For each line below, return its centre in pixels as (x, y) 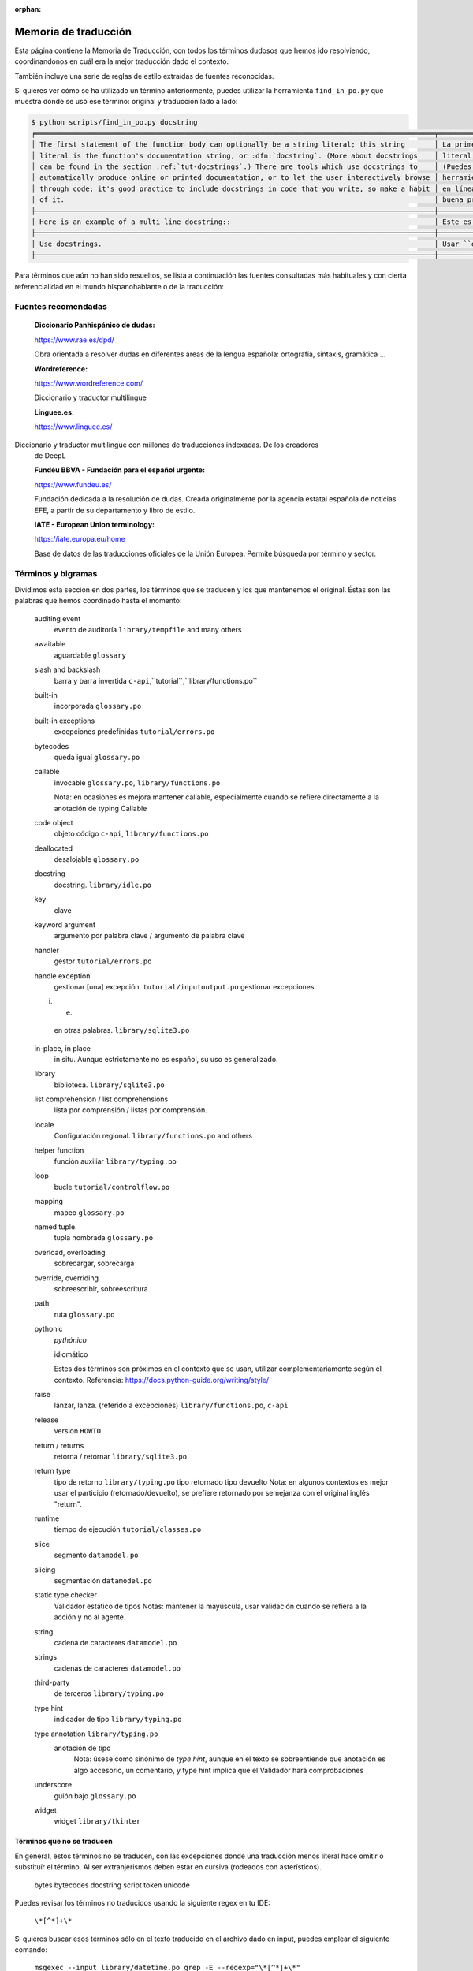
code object (54, 822)
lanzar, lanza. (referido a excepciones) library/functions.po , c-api (171, 1405)
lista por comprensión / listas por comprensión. (131, 1110)
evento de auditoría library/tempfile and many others (148, 630)
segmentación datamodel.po (103, 1580)
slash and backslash (67, 669)
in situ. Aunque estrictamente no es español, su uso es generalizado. (166, 1059)
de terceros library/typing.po (109, 1693)
